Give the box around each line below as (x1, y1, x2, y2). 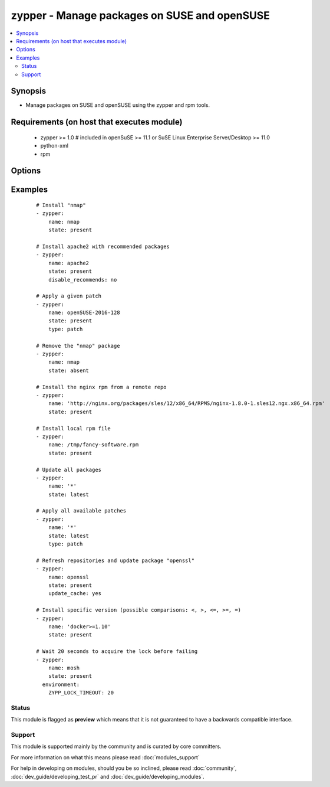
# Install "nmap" (36, 202, 86, 209)
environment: (42, 681, 80, 688)
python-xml (40, 142, 69, 149)
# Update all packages (36, 466, 102, 473)
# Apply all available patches (36, 508, 127, 514)
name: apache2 (48, 260, 90, 266)
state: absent (48, 367, 90, 374)
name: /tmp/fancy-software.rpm (48, 442, 139, 448)
